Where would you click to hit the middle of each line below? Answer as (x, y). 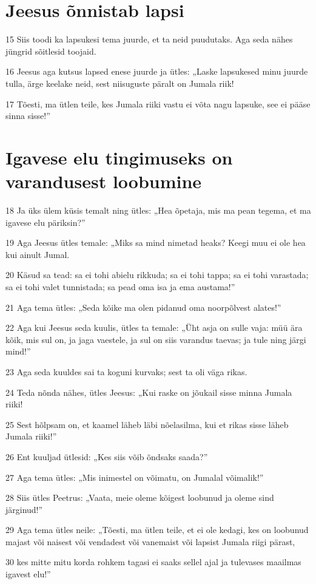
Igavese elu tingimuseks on (119, 157)
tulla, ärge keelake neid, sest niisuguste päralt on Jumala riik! (120, 83)
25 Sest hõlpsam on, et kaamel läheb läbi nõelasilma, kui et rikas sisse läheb (147, 424)
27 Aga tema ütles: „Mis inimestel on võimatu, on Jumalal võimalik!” (135, 477)
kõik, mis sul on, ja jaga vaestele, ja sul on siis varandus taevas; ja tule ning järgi (156, 339)
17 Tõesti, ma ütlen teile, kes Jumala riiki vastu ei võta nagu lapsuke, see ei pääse (158, 104)
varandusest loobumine (104, 181)
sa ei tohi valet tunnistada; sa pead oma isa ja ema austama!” (120, 286)
